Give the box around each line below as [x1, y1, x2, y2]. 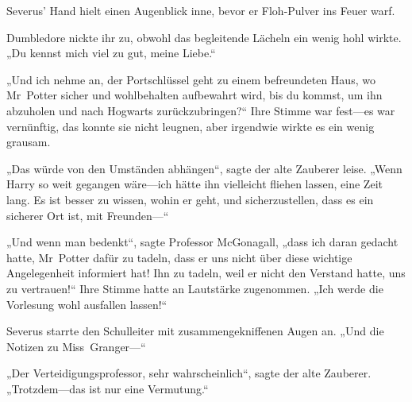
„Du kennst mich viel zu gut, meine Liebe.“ [6, 44, 216, 61]
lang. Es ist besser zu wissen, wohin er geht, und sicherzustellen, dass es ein [6, 191, 374, 207]
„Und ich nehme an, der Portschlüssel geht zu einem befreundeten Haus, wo [6, 71, 375, 87]
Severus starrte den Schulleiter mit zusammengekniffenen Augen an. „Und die [6, 323, 384, 339]
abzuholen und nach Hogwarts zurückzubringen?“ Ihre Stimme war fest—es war [6, 102, 395, 118]
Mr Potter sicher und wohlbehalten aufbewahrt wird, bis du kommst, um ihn [6, 87, 383, 103]
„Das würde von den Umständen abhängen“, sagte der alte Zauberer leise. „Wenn [6, 160, 402, 176]
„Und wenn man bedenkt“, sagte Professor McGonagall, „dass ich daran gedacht [6, 234, 399, 250]
